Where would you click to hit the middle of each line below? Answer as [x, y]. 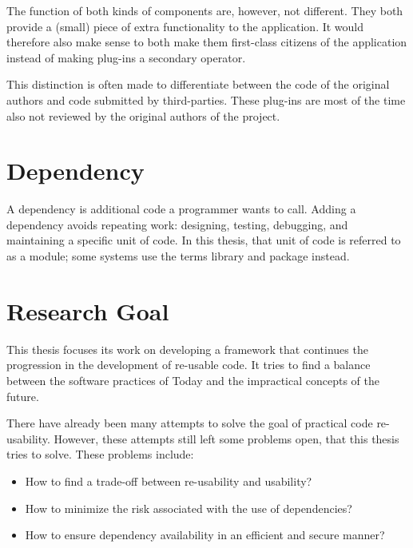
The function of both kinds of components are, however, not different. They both [205, 10]
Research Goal [88, 310]
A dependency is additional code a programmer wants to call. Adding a [181, 209]
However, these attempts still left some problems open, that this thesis [226, 438]
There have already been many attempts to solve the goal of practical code [190, 423]
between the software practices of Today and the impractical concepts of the [193, 380]
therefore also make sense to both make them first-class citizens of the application [207, 42]
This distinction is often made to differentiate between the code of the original [198, 84]
